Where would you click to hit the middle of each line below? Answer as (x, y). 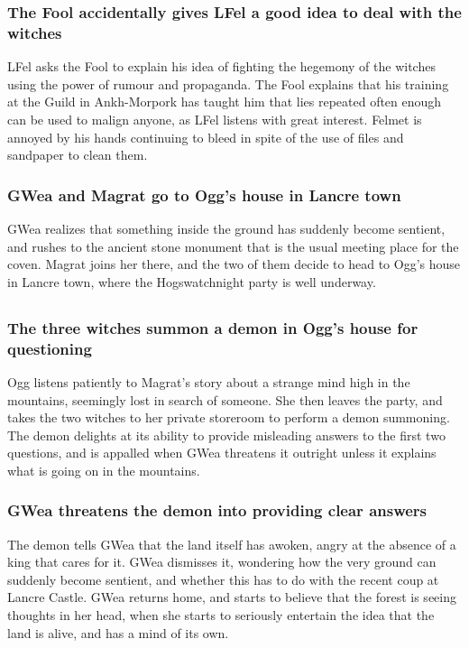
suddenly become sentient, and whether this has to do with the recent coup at (223, 579)
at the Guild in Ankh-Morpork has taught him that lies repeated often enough (225, 102)
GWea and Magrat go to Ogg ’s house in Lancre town (204, 194)
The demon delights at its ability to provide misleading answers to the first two (226, 435)
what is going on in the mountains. (104, 470)
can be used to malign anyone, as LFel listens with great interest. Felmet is (215, 119)
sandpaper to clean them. (78, 155)
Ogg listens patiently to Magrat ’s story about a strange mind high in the (209, 381)
